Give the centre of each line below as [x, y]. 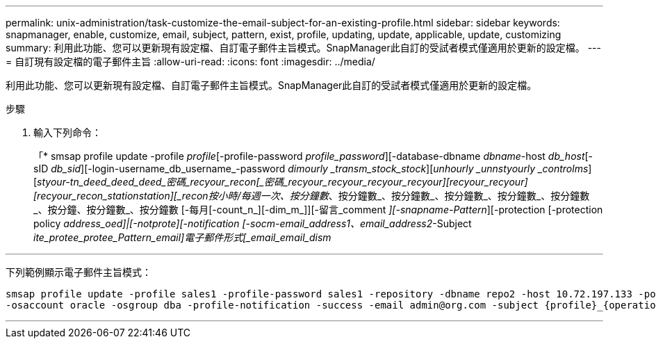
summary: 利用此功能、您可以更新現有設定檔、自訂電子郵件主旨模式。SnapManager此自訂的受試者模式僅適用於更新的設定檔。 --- [303, 48]
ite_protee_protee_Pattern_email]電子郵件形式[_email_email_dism [182, 237]
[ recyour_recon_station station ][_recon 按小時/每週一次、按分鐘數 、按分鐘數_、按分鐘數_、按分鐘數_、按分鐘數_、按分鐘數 [312, 196]
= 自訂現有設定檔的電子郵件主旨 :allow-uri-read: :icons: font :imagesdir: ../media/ [190, 62]
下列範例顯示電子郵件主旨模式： [79, 272]
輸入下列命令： [67, 132]
